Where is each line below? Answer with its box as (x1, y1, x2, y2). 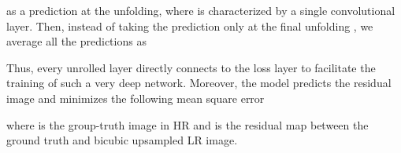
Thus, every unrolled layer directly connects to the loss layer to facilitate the (6, 59, 376, 75)
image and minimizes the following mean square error (6, 89, 265, 106)
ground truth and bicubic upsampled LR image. (6, 132, 238, 148)
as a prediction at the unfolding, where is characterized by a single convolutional (6, 2, 395, 18)
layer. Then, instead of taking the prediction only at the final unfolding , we (6, 17, 373, 34)
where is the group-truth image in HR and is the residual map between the (6, 116, 369, 133)
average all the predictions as (6, 33, 147, 49)
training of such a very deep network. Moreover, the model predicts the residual (6, 75, 392, 91)
